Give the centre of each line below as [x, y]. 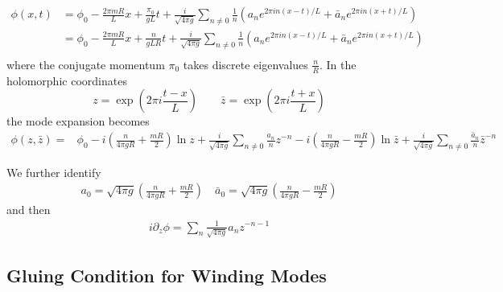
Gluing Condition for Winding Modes [167, 275]
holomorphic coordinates [67, 80]
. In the [338, 64]
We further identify [54, 172]
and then [29, 210]
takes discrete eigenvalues [245, 64]
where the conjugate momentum [86, 64]
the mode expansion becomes [78, 121]
